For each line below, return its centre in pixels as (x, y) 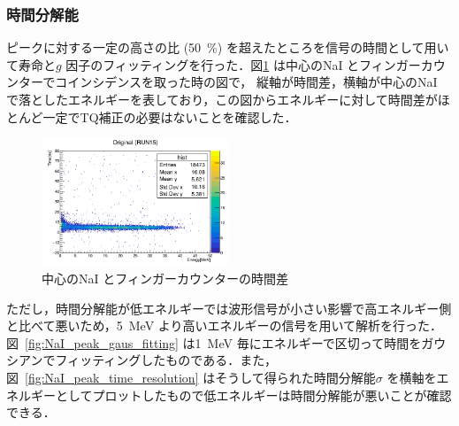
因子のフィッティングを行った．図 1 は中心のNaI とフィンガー (243, 64)
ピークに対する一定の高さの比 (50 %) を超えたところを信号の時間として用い (228, 47)
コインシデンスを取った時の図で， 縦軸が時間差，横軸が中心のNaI (246, 82)
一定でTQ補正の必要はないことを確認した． (170, 116)
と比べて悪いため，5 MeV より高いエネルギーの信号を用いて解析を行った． (225, 325)
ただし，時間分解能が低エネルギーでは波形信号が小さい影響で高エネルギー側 (229, 308)
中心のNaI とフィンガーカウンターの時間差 (165, 279)
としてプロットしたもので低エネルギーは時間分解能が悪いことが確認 (253, 395)
